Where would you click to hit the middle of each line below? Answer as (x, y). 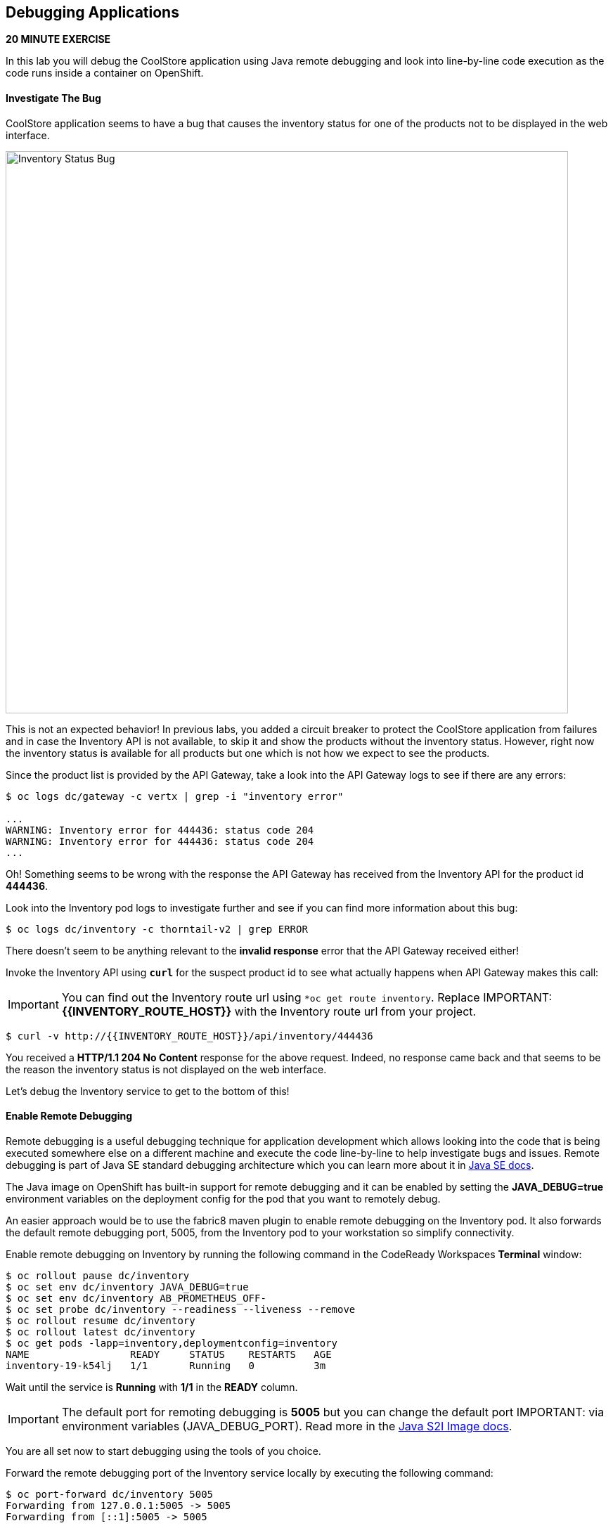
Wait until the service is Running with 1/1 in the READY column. (152, 1387)
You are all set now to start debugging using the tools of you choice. (163, 1451)
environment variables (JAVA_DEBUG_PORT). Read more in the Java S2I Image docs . (287, 1426)
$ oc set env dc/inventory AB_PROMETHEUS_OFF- (136, 1298)
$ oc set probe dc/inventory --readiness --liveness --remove (181, 1309)
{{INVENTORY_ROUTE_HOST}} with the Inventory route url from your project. (269, 1011)
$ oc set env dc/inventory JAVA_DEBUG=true (127, 1287)
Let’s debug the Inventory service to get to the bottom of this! (148, 1091)
